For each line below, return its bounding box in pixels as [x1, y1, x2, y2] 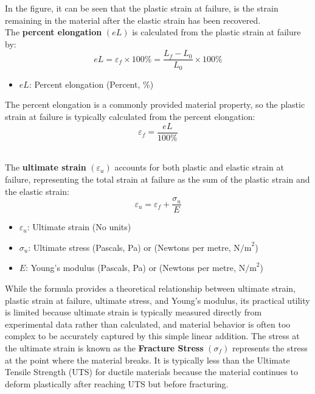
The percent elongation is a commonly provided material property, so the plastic [5, 98, 305, 111]
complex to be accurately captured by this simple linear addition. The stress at [5, 329, 300, 342]
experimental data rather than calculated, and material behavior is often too [5, 317, 291, 330]
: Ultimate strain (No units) [27, 220, 131, 233]
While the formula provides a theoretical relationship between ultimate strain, [5, 281, 296, 294]
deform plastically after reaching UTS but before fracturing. [5, 377, 229, 390]
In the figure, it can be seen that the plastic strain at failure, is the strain [5, 2, 279, 14]
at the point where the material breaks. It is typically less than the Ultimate [5, 353, 290, 366]
